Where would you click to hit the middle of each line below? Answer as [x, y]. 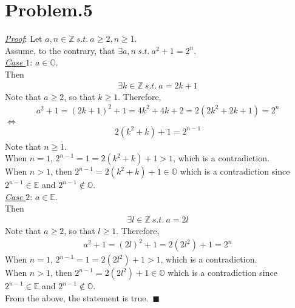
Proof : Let [24, 38]
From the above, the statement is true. [77, 297]
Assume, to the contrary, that [60, 50]
